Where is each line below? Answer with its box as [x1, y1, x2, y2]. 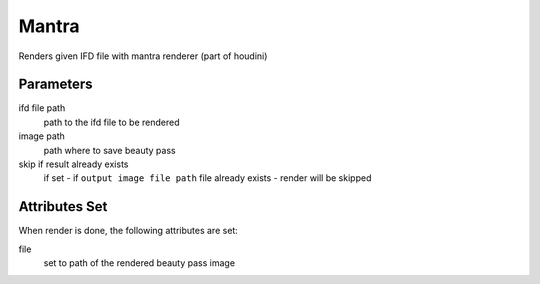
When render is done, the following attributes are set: [18, 225, 239, 237]
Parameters [18, 76, 93, 93]
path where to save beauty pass [43, 144, 176, 156]
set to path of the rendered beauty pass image [43, 257, 235, 269]
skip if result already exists [18, 158, 129, 170]
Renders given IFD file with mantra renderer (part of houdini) [18, 50, 268, 62]
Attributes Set [18, 198, 108, 215]
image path [18, 130, 65, 142]
